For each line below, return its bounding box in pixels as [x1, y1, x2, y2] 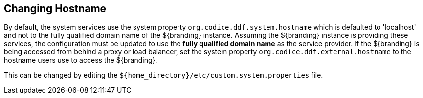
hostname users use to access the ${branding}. [4, 56, 157, 65]
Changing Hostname [4, 2, 107, 15]
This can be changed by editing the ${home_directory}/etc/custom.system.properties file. [4, 71, 323, 80]
